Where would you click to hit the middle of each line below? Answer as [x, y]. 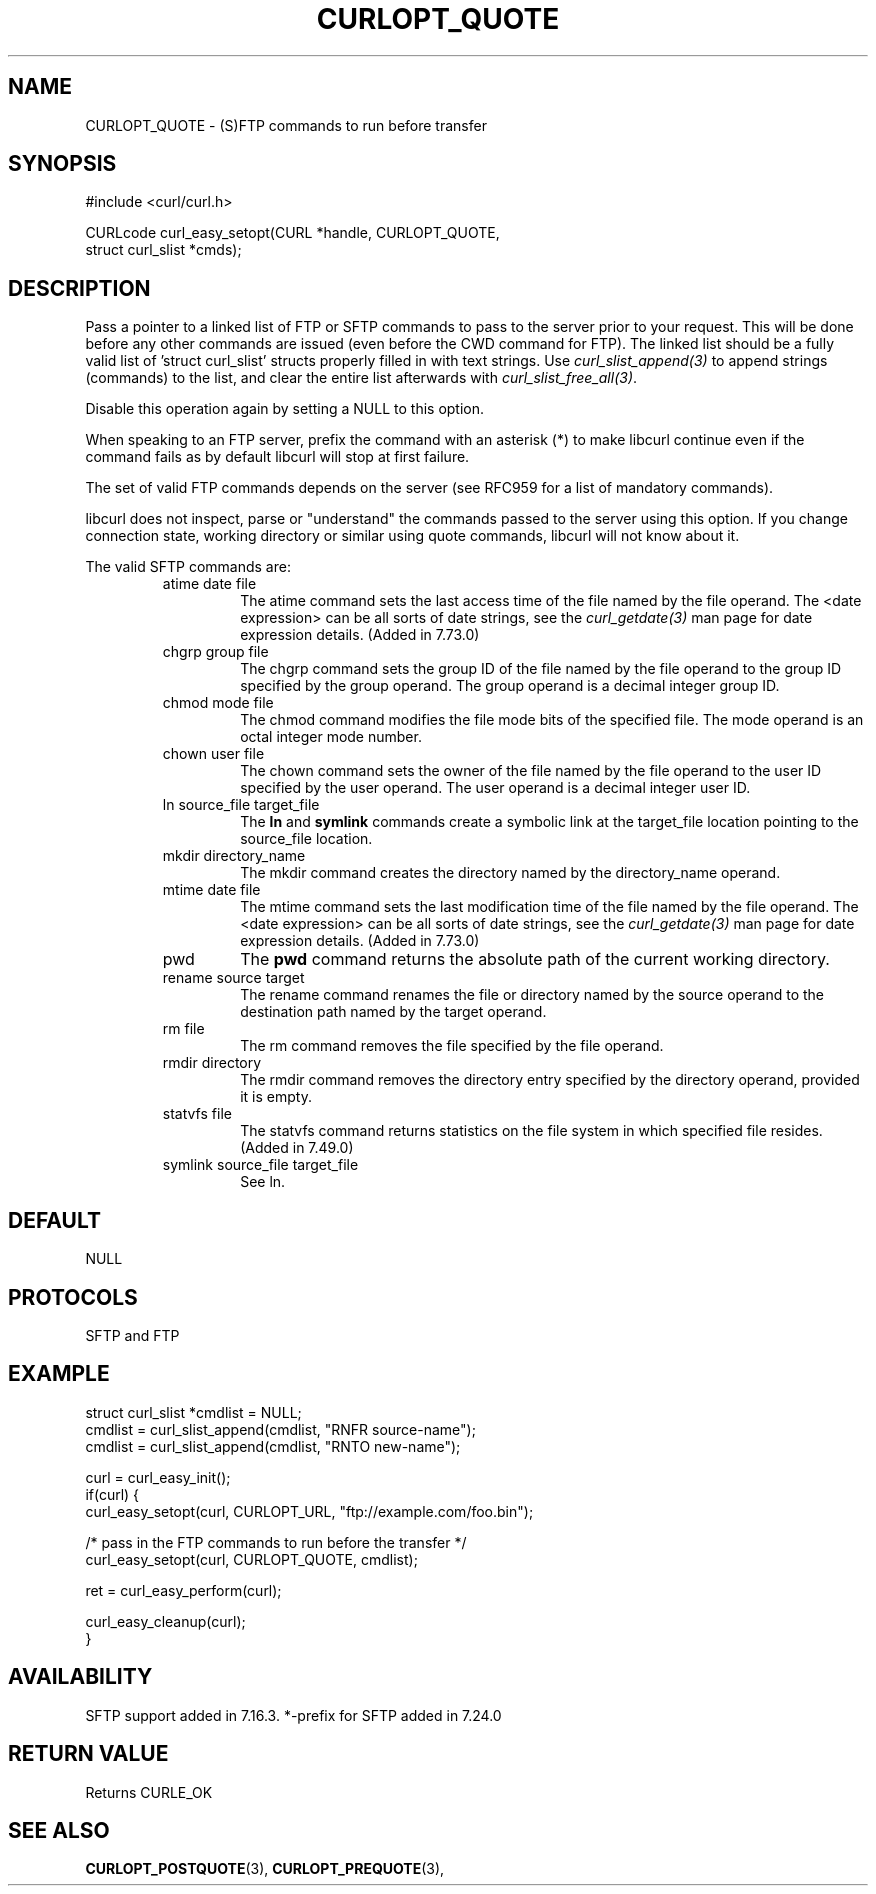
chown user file [213, 754]
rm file [183, 1029]
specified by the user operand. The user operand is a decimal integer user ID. [495, 788]
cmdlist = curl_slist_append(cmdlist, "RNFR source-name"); [280, 1429]
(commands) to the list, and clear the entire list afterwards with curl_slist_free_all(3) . [361, 378]
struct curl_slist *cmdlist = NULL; [193, 1412]
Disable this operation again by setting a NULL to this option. [285, 409]
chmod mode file [218, 703]
